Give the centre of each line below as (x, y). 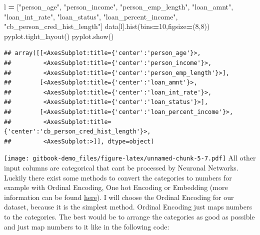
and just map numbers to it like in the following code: (87, 226)
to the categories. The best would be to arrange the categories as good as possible (129, 216)
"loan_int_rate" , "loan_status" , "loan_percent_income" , (91, 16)
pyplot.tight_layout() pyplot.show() (59, 36)
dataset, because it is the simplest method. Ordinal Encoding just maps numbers (128, 207)
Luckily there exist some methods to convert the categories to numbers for (118, 177)
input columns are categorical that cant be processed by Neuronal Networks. (121, 167)
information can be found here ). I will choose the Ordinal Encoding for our (119, 197)
